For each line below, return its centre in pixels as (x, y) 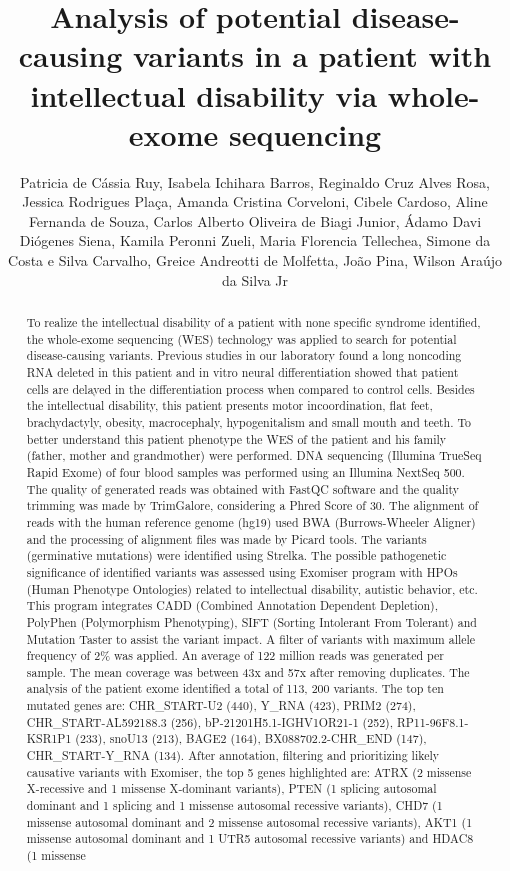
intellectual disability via (204, 94)
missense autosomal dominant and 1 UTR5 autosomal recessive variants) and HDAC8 (250, 838)
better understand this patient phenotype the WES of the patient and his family (236, 438)
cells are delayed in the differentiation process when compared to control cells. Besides (250, 388)
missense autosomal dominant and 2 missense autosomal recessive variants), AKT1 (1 (249, 821)
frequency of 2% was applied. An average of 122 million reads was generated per (235, 655)
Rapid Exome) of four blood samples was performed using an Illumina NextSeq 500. (245, 471)
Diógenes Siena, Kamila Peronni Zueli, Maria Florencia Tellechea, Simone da (255, 240)
